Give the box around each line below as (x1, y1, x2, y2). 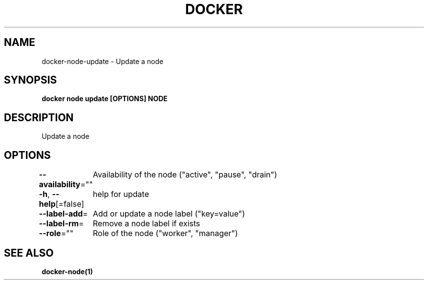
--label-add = (39, 209, 88, 219)
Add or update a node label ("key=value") (92, 209, 245, 219)
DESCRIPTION (4, 111, 74, 124)
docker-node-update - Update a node (42, 57, 164, 66)
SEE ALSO (4, 246, 54, 259)
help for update (92, 189, 149, 199)
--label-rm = (39, 218, 84, 229)
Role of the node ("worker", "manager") (92, 228, 238, 239)
